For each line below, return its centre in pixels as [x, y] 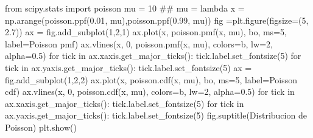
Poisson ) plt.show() [41, 127]
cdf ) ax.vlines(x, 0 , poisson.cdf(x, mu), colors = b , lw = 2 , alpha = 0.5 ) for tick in [150, 91]
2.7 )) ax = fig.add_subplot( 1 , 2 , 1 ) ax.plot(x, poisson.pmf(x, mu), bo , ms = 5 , [146, 32]
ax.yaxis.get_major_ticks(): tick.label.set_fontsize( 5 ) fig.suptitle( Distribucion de [156, 115]
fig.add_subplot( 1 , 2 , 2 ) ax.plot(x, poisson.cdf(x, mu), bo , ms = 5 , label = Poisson [151, 79]
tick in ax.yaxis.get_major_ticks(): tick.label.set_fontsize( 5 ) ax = [128, 67]
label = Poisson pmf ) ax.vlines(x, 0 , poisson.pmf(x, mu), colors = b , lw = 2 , [139, 43]
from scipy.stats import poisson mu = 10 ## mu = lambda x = [125, 8]
